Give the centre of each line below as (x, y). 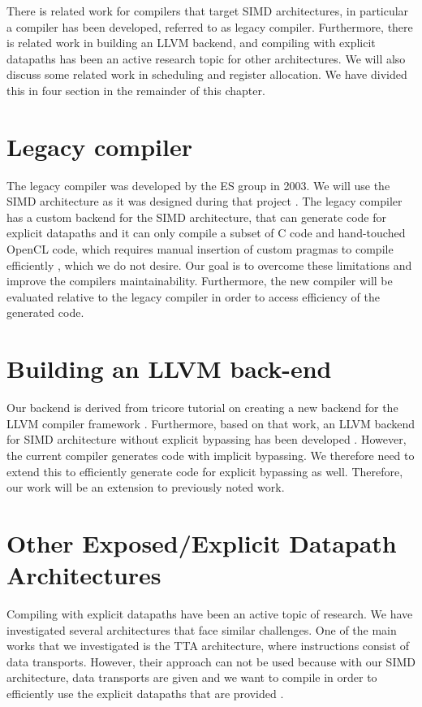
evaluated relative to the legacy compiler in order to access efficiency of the (193, 296)
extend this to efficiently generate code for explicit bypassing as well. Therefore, (205, 471)
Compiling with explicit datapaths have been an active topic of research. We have (210, 614)
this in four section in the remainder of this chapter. (136, 90)
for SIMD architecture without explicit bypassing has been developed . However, (207, 439)
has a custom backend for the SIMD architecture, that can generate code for (196, 217)
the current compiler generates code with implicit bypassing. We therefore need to (211, 455)
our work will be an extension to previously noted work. (146, 487)
